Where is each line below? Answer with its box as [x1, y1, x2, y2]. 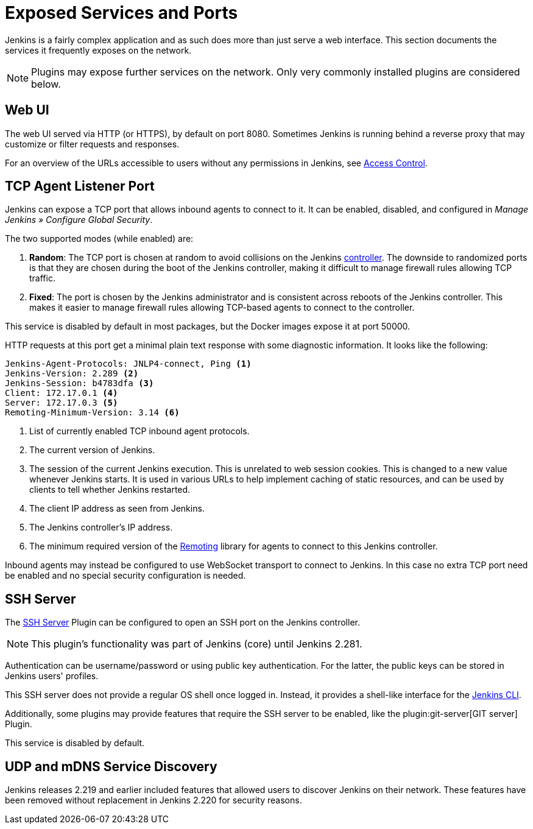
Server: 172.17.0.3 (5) [5, 398, 118, 408]
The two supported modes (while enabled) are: [5, 233, 194, 244]
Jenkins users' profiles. [5, 671, 99, 682]
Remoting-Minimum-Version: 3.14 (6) [5, 407, 180, 418]
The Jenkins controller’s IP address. [29, 522, 173, 533]
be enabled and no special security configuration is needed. [5, 570, 246, 581]
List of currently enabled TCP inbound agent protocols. [29, 426, 250, 437]
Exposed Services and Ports [5, 2, 238, 23]
